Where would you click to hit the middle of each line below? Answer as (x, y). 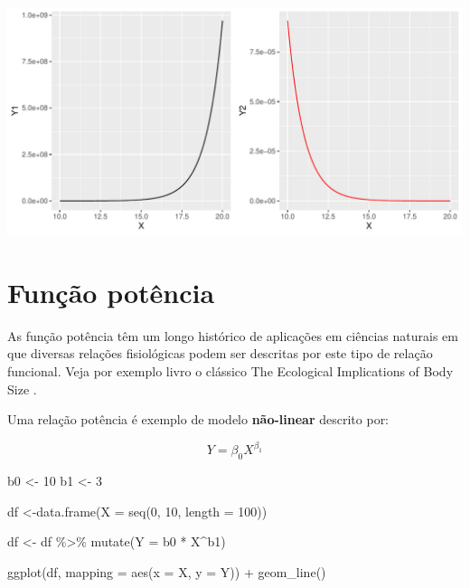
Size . (22, 389)
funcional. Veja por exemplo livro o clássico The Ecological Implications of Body (230, 370)
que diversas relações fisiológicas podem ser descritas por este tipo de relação (220, 353)
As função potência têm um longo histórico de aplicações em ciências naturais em (233, 335)
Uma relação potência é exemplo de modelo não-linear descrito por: (198, 419)
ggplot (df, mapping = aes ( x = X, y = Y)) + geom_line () (167, 571)
